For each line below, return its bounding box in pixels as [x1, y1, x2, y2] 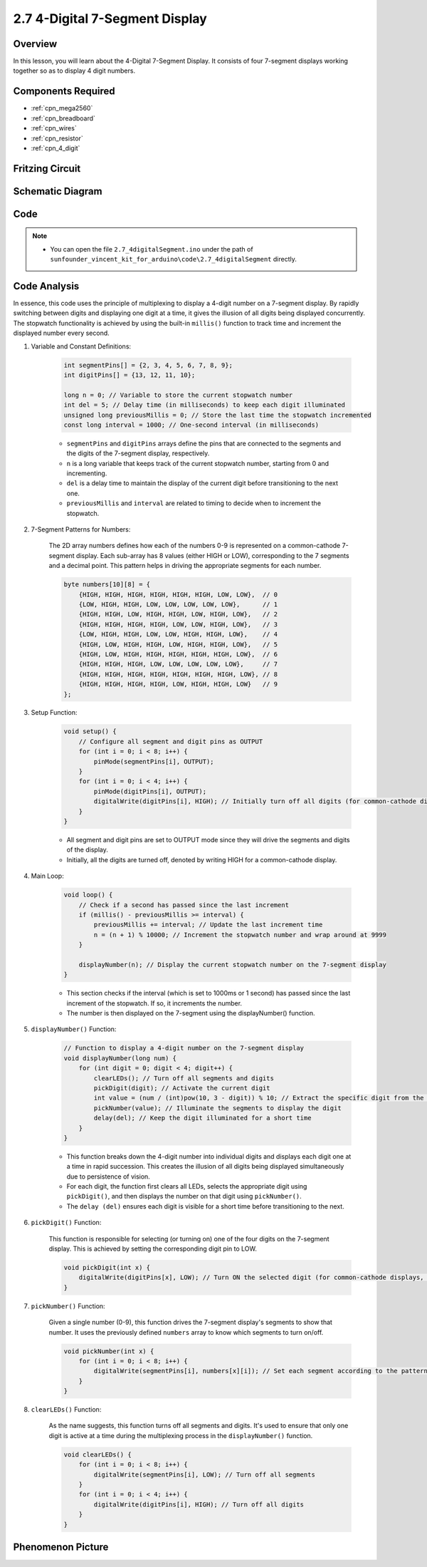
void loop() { [63, 891, 113, 899]
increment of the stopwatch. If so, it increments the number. [66, 998, 242, 1008]
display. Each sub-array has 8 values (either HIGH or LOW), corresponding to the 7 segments [75, 551, 349, 559]
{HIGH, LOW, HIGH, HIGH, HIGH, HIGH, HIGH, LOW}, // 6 [78, 650, 278, 658]
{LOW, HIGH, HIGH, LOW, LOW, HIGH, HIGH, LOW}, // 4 [78, 631, 278, 638]
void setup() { [63, 728, 117, 735]
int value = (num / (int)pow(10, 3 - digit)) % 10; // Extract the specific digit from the [93, 1094, 424, 1102]
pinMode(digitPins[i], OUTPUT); [93, 787, 206, 795]
